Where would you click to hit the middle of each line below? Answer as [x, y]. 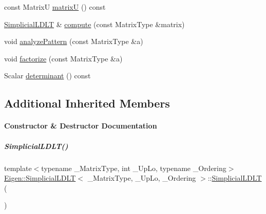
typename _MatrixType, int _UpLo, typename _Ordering [134, 168]
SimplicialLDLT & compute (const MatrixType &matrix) [94, 24]
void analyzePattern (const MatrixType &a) [74, 41]
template [18, 168]
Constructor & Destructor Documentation [81, 126]
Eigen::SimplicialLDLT [40, 178]
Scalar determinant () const [47, 76]
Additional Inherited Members [87, 103]
